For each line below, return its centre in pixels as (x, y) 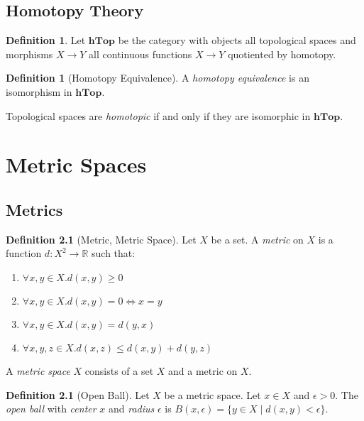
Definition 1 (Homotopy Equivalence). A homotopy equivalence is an (158, 78)
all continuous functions (140, 54)
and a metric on (203, 370)
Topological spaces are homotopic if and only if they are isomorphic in (158, 115)
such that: (114, 253)
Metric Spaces (76, 164)
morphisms (29, 54)
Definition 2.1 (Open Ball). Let (78, 394)
